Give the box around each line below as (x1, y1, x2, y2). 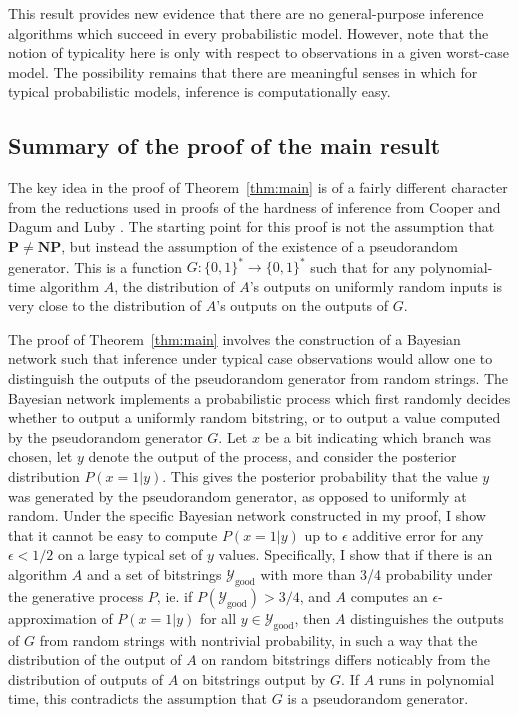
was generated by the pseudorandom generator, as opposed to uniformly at (8, 485, 467, 506)
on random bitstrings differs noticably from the (201, 649, 491, 670)
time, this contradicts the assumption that (8, 688, 267, 709)
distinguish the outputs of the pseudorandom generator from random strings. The (8, 368, 509, 389)
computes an (350, 585, 428, 606)
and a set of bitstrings (86, 563, 222, 584)
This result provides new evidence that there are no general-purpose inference (8, 3, 484, 23)
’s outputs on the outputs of (216, 295, 389, 316)
